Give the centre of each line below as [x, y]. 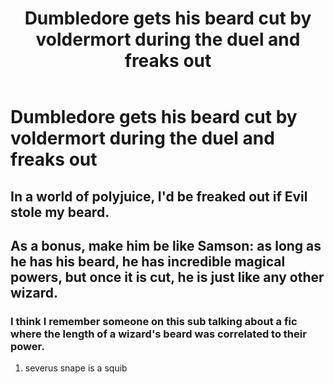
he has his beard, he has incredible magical [148, 261]
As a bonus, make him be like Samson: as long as [166, 245]
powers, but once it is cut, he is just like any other [167, 277]
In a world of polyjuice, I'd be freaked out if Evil [159, 196]
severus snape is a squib [76, 368]
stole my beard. [60, 212]
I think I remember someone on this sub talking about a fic [154, 321]
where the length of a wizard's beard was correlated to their [158, 334]
